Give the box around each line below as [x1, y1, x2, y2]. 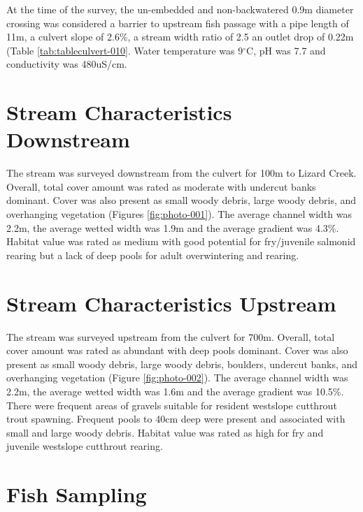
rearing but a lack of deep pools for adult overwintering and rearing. [6, 247, 299, 262]
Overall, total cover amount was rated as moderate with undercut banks [6, 179, 316, 193]
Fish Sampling [6, 480, 147, 509]
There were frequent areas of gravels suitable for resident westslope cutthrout [6, 397, 337, 412]
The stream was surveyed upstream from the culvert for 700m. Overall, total [6, 329, 335, 344]
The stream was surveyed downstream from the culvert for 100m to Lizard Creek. [6, 166, 357, 180]
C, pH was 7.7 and [246, 43, 326, 57]
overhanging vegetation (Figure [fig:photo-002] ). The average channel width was [6, 370, 348, 385]
